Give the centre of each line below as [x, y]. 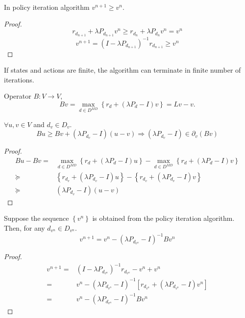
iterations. [19, 79]
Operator [18, 96]
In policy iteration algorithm [47, 7]
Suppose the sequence [37, 218]
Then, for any [24, 228]
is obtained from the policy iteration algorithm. [163, 218]
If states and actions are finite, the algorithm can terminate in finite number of [122, 70]
